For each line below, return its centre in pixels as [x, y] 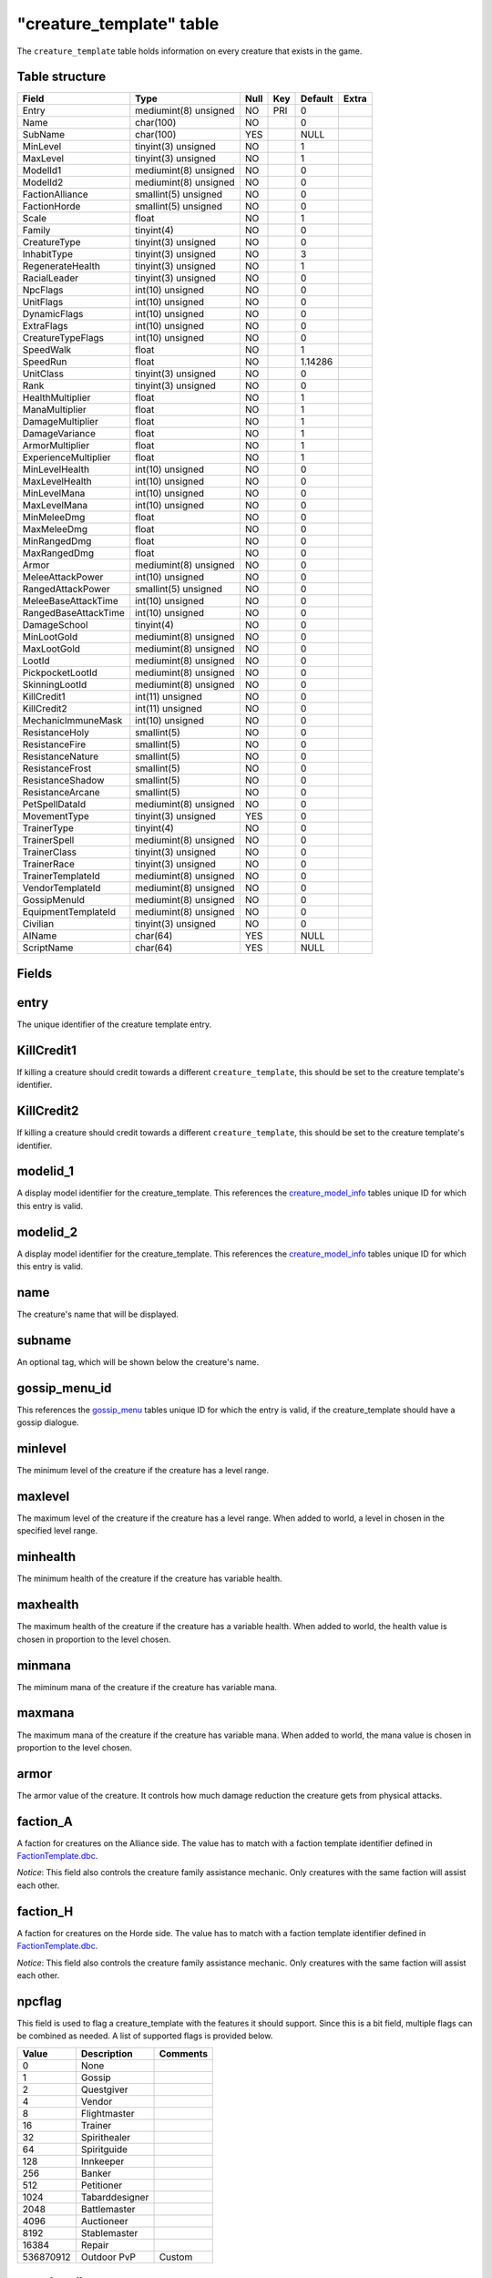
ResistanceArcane [61, 793]
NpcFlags [43, 290]
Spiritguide [104, 2149]
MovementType [56, 816]
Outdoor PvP [108, 2257]
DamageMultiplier [61, 422]
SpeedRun [45, 362]
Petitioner [102, 2185]
